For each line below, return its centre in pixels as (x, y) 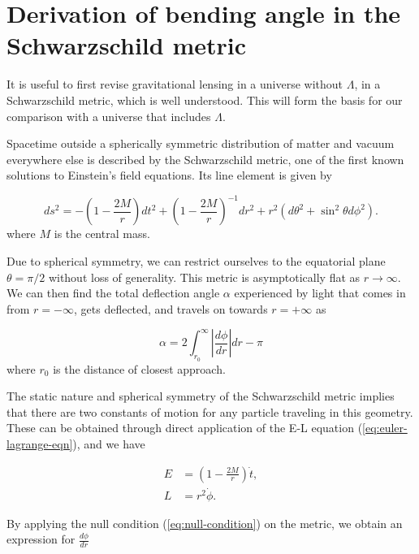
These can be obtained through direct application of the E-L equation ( (185, 428)
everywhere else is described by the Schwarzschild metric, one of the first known (205, 159)
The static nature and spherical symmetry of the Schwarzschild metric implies (201, 396)
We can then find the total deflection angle (113, 293)
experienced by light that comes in (320, 293)
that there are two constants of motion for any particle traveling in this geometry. (210, 411)
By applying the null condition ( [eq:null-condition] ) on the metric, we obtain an (205, 523)
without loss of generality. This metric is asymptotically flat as (204, 277)
